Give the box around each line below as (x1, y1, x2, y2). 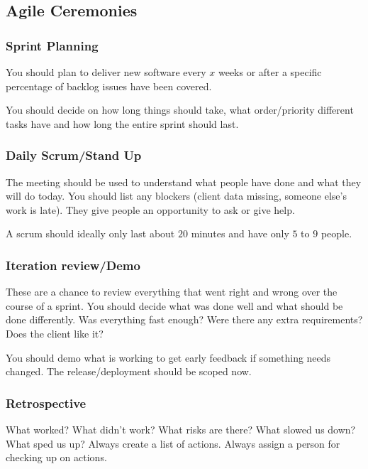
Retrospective (6, 394, 87, 411)
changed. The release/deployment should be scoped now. (6, 364, 252, 379)
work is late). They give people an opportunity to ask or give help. (6, 202, 295, 217)
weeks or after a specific (218, 65, 322, 79)
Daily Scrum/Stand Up (6, 146, 142, 164)
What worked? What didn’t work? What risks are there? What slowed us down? (6, 421, 356, 436)
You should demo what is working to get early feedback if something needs (6, 350, 331, 365)
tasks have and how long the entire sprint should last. (6, 116, 239, 131)
